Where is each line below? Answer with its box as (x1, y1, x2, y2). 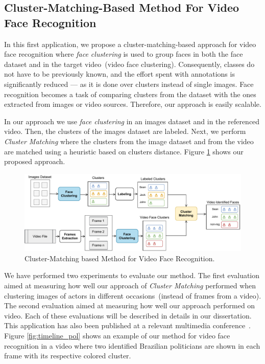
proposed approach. (4, 156, 65, 167)
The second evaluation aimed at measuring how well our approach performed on (4, 300, 255, 311)
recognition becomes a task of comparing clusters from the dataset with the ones (4, 88, 256, 99)
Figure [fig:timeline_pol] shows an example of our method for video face (4, 330, 230, 341)
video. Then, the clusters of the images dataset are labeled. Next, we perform (4, 126, 246, 136)
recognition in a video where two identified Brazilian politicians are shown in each (4, 340, 260, 351)
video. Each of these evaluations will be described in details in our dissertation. (4, 310, 252, 321)
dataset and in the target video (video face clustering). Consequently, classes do (4, 58, 255, 69)
